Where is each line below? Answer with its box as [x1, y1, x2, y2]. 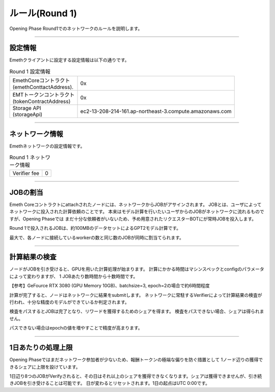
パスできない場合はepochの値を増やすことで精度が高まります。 [9, 325, 143, 331]
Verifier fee [12, 169, 40, 176]
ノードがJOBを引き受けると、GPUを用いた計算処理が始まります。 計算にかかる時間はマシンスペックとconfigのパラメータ [9, 266, 264, 272]
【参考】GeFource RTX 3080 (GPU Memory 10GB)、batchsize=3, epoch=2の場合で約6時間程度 [9, 283, 210, 289]
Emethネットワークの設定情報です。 [9, 143, 85, 149]
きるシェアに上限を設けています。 [9, 364, 81, 370]
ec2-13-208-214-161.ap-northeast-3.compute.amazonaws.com [80, 108, 232, 115]
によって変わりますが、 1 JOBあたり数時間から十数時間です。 [9, 273, 138, 279]
